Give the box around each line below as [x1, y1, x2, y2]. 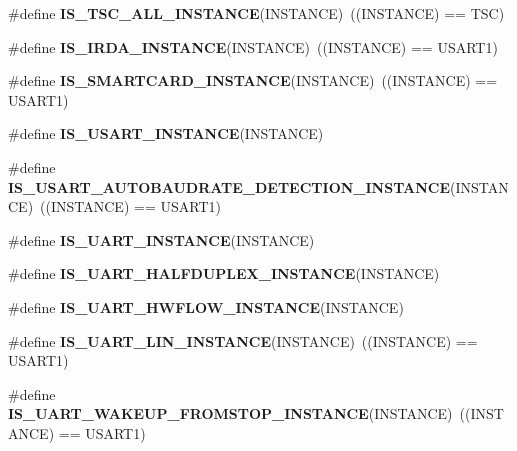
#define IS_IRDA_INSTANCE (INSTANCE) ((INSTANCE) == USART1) [8, 36, 498, 57]
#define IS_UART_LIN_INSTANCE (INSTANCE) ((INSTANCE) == [8, 330, 478, 351]
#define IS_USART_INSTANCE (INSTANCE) [8, 123, 324, 144]
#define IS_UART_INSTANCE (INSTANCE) [8, 229, 315, 250]
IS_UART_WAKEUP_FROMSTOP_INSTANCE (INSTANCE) [8, 403, 453, 424]
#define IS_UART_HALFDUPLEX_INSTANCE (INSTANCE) [8, 263, 440, 284]
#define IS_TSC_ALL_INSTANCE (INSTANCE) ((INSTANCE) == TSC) [8, 3, 505, 23]
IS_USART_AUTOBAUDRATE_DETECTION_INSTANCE [8, 176, 450, 197]
